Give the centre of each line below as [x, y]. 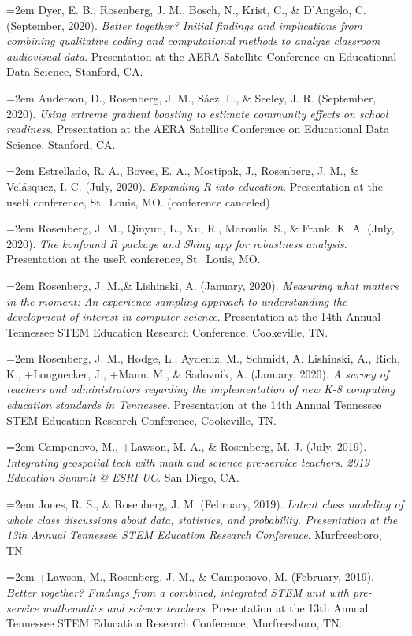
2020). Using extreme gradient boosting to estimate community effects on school [197, 113]
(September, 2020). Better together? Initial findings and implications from [185, 25]
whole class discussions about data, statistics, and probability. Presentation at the [202, 519]
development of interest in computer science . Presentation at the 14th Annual [194, 316]
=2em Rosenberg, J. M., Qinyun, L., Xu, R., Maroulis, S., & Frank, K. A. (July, [200, 228]
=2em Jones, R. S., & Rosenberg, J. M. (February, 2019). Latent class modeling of [205, 504]
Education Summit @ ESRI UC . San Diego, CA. [123, 477]
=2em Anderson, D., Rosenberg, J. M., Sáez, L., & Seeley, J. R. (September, [191, 97]
